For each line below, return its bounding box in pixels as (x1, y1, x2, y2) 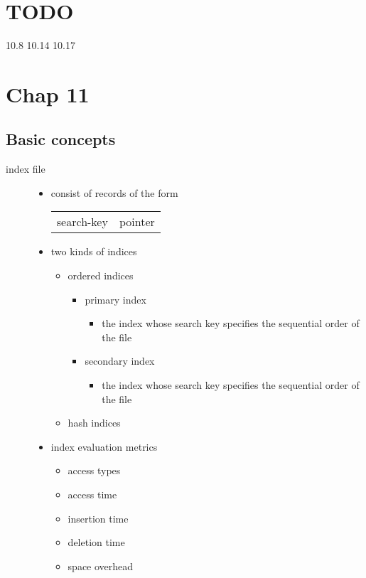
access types (68, 463, 121, 478)
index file (6, 161, 45, 176)
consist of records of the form (50, 185, 178, 200)
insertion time (68, 510, 129, 525)
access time (68, 487, 117, 502)
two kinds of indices (50, 244, 137, 259)
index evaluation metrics (50, 439, 158, 454)
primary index (85, 291, 146, 306)
